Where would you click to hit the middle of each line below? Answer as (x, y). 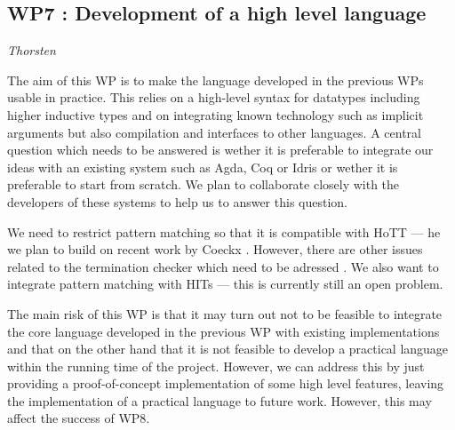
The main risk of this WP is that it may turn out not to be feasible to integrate (225, 313)
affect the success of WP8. (79, 418)
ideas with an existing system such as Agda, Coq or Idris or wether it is (203, 167)
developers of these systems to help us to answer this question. (177, 201)
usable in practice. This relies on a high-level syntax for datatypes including (214, 97)
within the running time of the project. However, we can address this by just (216, 366)
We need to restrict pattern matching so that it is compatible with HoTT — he (224, 231)
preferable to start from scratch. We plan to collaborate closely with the (204, 184)
